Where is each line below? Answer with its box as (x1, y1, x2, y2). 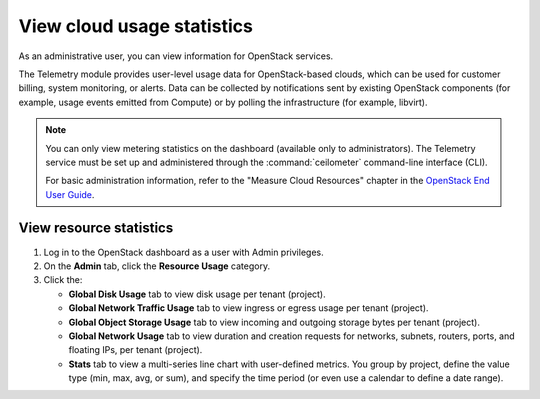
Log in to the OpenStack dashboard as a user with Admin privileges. (43, 246, 324, 258)
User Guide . (45, 188, 95, 200)
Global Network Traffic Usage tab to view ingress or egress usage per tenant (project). (68, 302, 429, 314)
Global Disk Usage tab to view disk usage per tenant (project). (68, 288, 327, 300)
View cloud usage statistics (18, 15, 254, 37)
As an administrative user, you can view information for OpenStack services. (18, 50, 334, 62)
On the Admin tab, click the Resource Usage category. (43, 260, 270, 272)
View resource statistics (18, 220, 174, 237)
